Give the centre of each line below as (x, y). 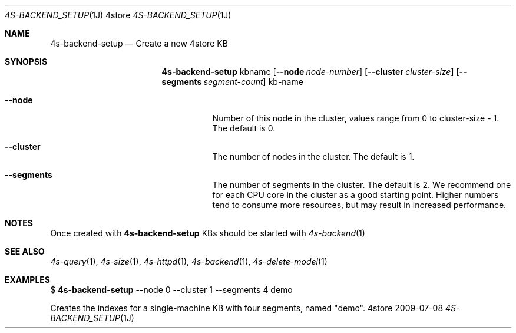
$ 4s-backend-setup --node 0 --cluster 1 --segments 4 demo (171, 290)
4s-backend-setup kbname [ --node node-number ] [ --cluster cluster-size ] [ (310, 72)
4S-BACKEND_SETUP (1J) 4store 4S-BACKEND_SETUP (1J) (118, 15)
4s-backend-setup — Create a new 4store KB (139, 43)
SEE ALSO (25, 251)
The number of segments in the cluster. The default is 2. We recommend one (362, 185)
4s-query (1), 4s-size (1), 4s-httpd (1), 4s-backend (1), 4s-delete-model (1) (189, 261)
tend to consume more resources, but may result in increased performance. (359, 205)
